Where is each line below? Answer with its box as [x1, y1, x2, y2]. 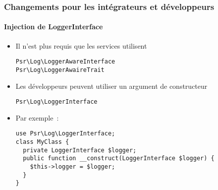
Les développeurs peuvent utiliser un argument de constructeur [15, 80, 208, 91]
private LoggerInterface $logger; [23, 146, 137, 154]
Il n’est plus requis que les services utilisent [15, 40, 147, 51]
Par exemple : [15, 112, 59, 123]
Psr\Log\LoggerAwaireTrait [15, 66, 105, 73]
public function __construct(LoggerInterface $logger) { [23, 155, 215, 162]
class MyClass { [15, 138, 69, 146]
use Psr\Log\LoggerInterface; [15, 130, 115, 137]
